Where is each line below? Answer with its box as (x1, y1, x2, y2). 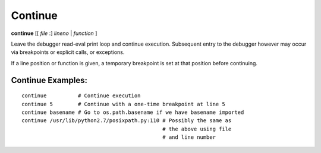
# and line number (162, 134, 216, 141)
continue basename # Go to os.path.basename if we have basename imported (21, 109, 244, 116)
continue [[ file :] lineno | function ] (11, 30, 97, 37)
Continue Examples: (11, 75, 87, 85)
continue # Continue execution (21, 93, 141, 99)
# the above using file (162, 125, 232, 132)
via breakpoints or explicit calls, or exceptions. (11, 49, 125, 56)
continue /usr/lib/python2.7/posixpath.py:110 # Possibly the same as (21, 117, 232, 124)
